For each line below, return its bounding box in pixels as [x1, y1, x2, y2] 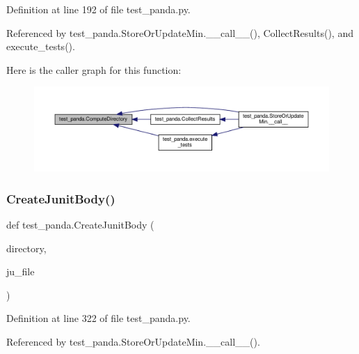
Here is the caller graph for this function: [6, 62, 182, 77]
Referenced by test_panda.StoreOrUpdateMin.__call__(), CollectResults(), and [6, 25, 353, 40]
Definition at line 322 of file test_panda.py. [6, 311, 191, 325]
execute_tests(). [6, 39, 75, 54]
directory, [6, 240, 47, 255]
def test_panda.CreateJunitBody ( [6, 217, 154, 231]
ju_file [6, 264, 35, 279]
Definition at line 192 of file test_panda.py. [6, 2, 191, 16]
